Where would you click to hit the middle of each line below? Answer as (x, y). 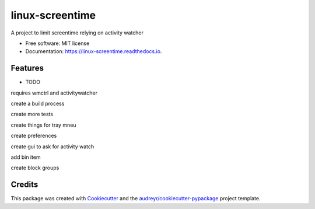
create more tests (32, 114)
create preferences (34, 136)
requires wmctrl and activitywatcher (54, 93)
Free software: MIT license (57, 43)
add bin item (26, 157)
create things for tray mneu (43, 125)
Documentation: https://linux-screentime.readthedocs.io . (94, 51)
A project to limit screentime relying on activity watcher (77, 33)
